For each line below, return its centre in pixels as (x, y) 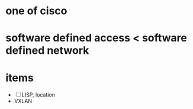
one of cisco (36, 11)
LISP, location (38, 95)
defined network (47, 51)
